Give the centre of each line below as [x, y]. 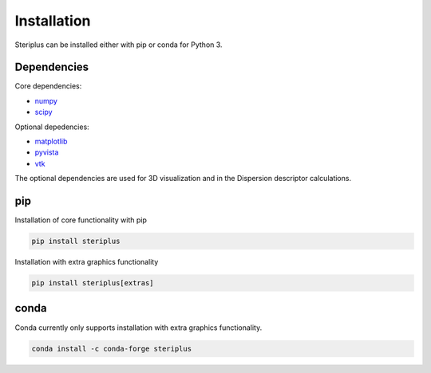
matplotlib [51, 141]
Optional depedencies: [52, 127]
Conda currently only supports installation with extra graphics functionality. [138, 328]
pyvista [47, 152]
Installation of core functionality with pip [81, 220]
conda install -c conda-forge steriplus [111, 348]
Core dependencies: [48, 86]
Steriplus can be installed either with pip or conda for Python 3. [119, 45]
